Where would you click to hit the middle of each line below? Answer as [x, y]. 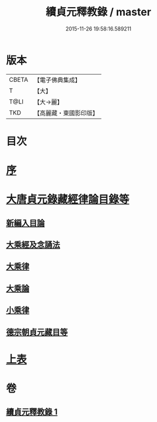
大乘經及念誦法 [33, 245]
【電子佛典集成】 [57, 80]
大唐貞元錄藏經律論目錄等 [68, 200]
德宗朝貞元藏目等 [37, 332]
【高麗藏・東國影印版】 [66, 113]
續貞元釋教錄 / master [98, 12]
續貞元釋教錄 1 [32, 412]
